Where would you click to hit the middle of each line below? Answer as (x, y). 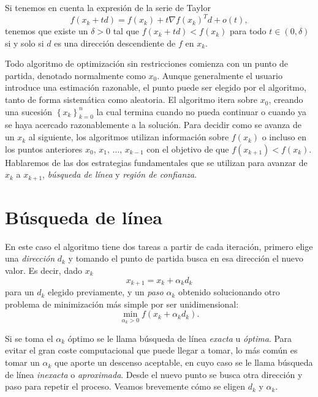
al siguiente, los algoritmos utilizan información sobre (129, 137)
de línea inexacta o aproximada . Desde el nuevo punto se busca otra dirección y (154, 374)
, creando (286, 100)
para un (20, 292)
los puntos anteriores (44, 149)
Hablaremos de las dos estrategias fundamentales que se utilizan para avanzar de (156, 162)
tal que (126, 31)
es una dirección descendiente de (115, 43)
